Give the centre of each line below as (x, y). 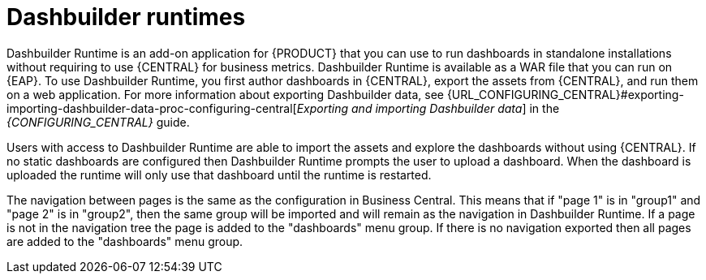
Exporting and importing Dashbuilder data (409, 108)
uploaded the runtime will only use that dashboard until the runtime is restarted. (219, 174)
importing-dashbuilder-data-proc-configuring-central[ (152, 108)
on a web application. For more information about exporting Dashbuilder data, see (225, 94)
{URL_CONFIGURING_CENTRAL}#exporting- (565, 94)
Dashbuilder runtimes (126, 17)
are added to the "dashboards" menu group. (125, 241)
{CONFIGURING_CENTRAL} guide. (98, 122)
